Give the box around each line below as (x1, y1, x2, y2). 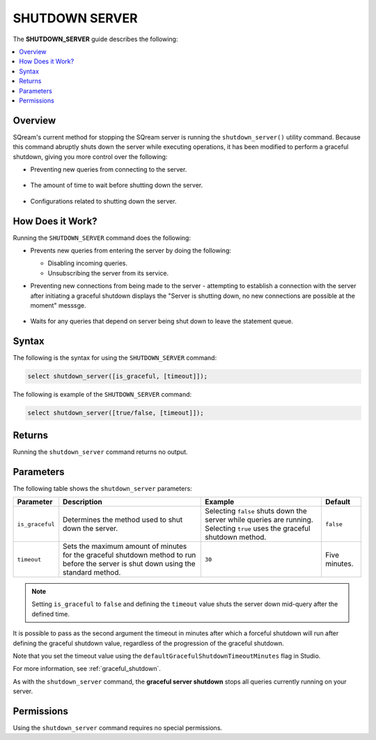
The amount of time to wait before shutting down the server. (30, 181, 203, 190)
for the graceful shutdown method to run (63, 550, 196, 560)
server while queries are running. (205, 515, 313, 524)
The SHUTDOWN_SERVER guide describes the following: (13, 35, 178, 43)
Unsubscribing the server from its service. (47, 269, 169, 277)
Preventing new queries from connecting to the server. (30, 165, 187, 174)
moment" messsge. (30, 301, 86, 310)
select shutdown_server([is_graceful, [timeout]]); (27, 372, 208, 380)
